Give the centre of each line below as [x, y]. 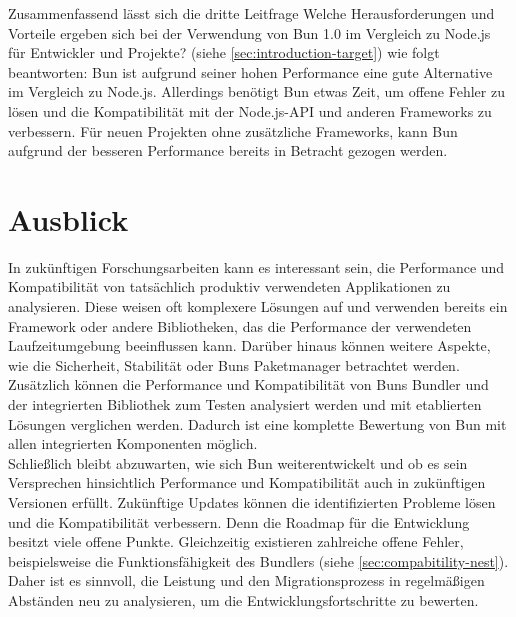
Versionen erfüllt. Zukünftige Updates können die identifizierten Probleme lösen [252, 502]
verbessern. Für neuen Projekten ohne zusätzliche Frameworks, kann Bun [233, 130]
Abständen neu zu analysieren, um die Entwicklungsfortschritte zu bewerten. [243, 599]
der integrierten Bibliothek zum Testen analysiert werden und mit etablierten [245, 404]
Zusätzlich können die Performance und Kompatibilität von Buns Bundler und [248, 384]
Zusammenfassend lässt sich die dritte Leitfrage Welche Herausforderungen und [251, 13]
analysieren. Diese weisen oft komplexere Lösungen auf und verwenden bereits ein [258, 306]
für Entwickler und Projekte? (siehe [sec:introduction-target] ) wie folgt [224, 52]
